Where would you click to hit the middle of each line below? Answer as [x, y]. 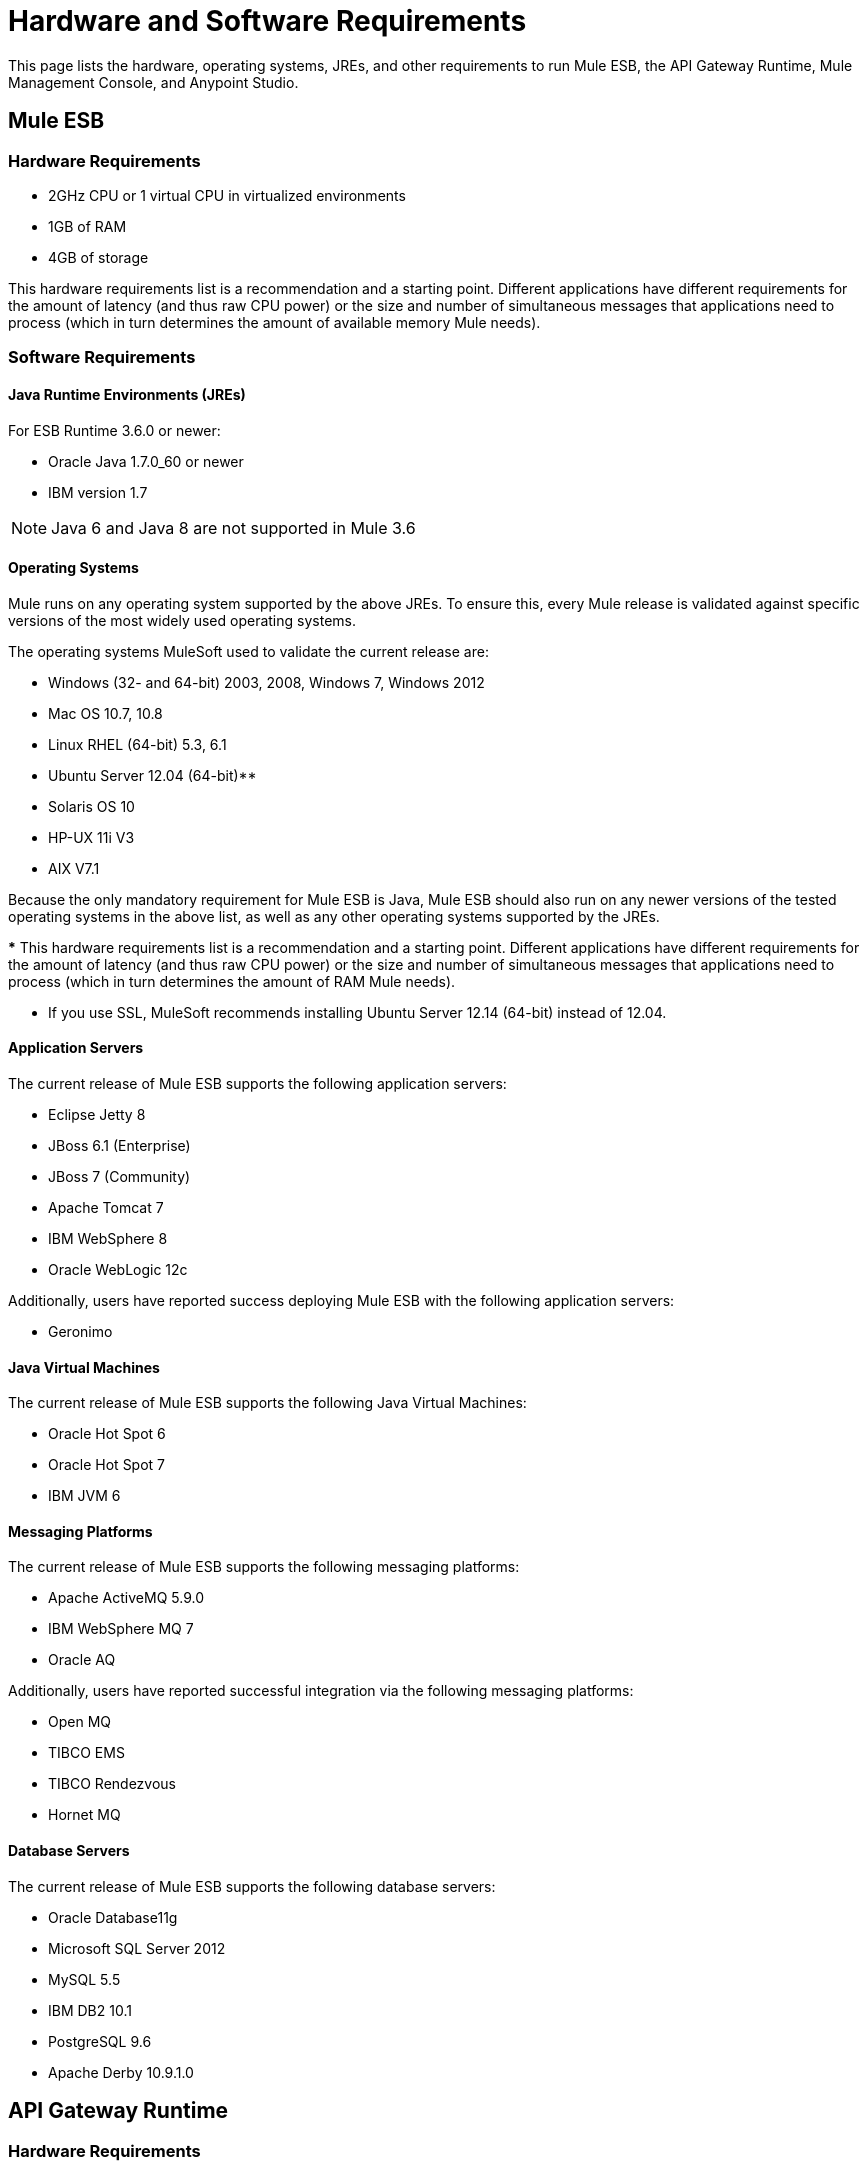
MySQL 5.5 [84, 1979]
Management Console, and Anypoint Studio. [153, 82]
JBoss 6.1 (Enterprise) [119, 1145]
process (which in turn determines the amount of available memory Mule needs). [274, 322]
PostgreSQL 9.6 [100, 2041]
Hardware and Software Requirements [267, 21]
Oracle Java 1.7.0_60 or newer [146, 461]
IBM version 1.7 [98, 492]
